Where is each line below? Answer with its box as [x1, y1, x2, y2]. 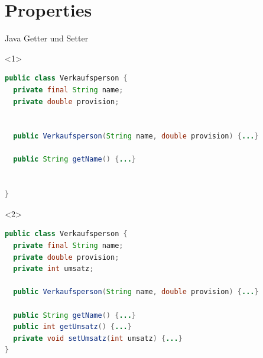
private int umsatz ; [13, 265, 94, 273]
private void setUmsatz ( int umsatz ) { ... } [13, 334, 183, 343]
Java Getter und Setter [5, 32, 89, 44]
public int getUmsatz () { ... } [13, 322, 132, 331]
